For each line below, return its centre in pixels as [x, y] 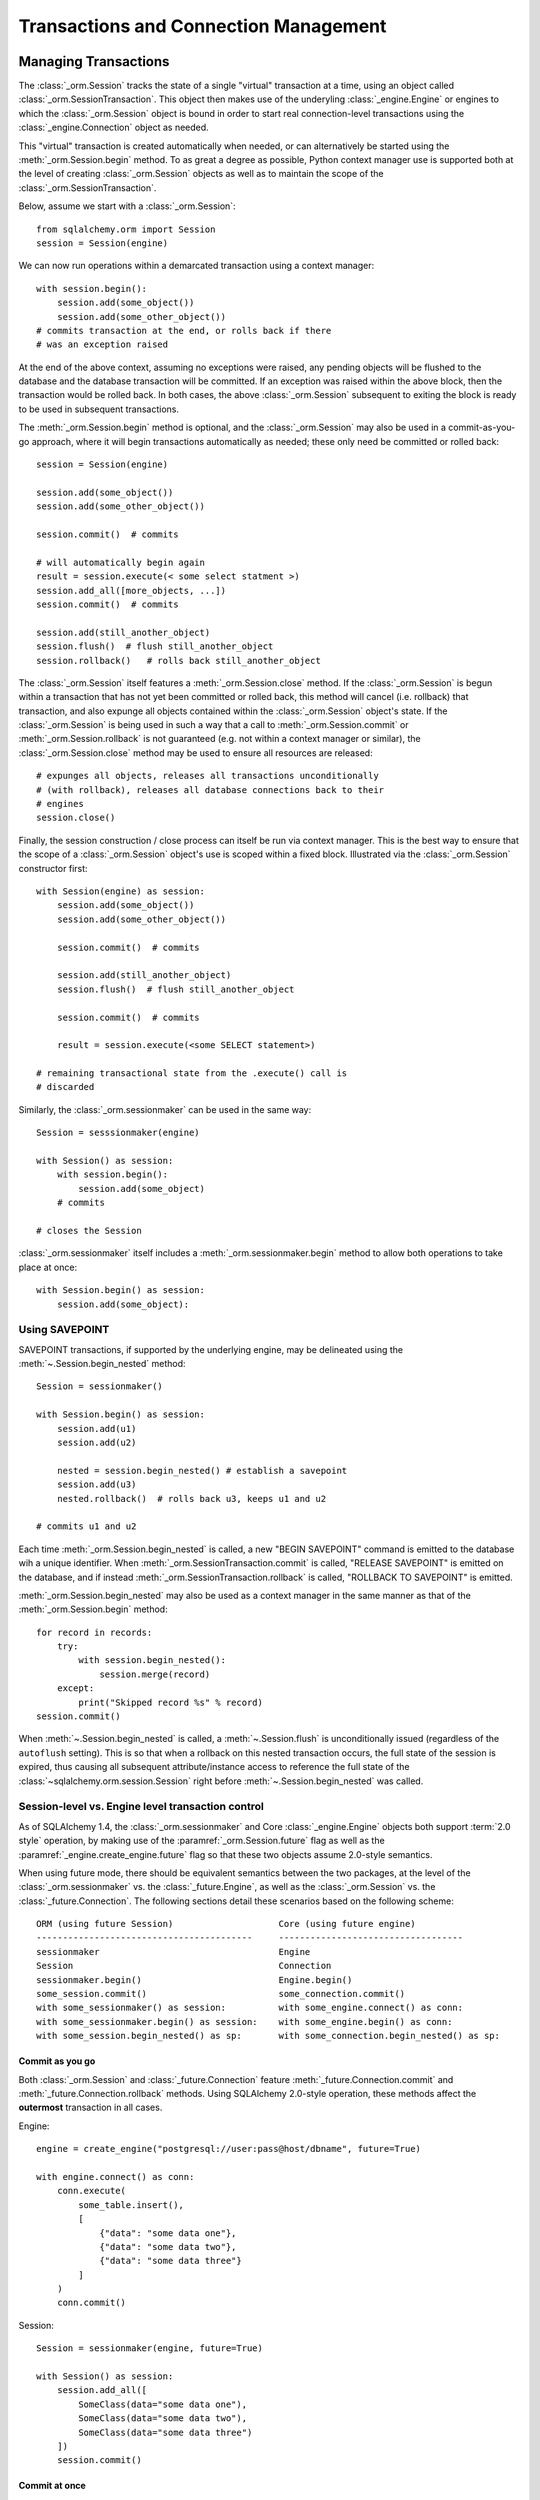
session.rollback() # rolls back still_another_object [179, 660]
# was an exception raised [102, 344]
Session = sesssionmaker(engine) [118, 1133]
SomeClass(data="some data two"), [163, 2418]
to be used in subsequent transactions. [99, 409]
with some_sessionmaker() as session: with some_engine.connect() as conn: [250, 2008]
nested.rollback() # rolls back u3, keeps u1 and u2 [191, 1498]
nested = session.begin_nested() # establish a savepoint [202, 1470]
